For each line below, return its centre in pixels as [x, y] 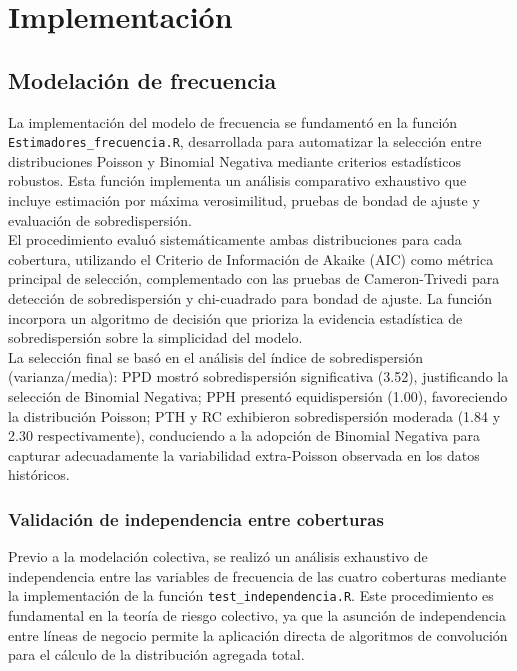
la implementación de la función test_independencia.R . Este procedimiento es [251, 595]
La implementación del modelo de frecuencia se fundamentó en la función [233, 121]
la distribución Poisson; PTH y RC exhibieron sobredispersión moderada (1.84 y [254, 415]
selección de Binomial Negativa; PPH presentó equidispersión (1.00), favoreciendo [258, 395]
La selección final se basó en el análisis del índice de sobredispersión [216, 356]
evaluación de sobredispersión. [100, 219]
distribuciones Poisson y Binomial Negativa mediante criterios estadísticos [234, 160]
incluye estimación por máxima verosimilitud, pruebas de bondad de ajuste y [244, 200]
